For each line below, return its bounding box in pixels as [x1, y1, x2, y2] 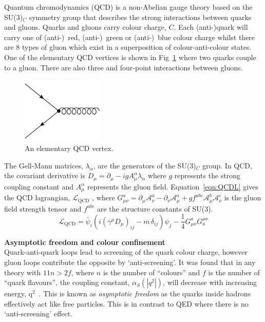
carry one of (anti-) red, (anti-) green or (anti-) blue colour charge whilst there [4, 31, 255, 42]
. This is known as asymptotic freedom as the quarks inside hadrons [39, 288, 251, 299]
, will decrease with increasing [163, 277, 257, 288]
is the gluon [224, 192, 261, 203]
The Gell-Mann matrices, [4, 160, 83, 171]
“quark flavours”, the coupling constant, [4, 277, 130, 288]
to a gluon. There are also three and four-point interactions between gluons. [4, 62, 243, 72]
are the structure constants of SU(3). [97, 203, 213, 214]
